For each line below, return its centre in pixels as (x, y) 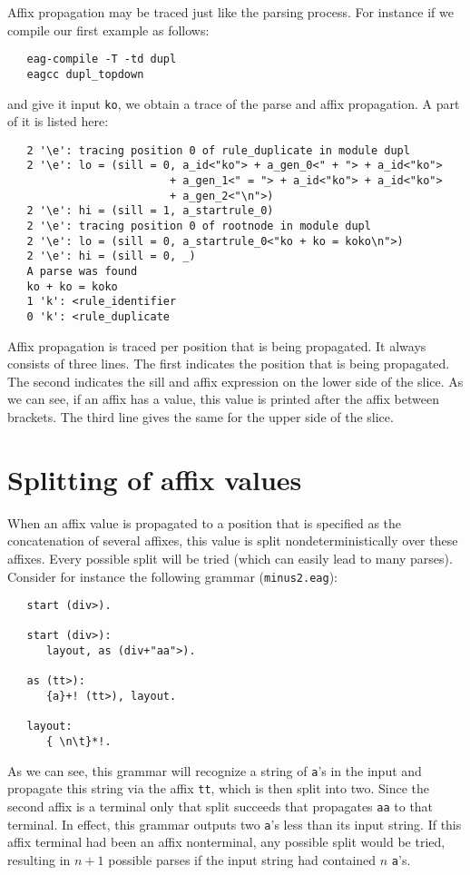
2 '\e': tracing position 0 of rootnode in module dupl (199, 226)
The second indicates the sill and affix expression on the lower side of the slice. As (235, 381)
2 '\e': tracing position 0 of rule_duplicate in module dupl (218, 150)
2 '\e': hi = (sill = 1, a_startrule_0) (150, 211)
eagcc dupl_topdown (85, 74)
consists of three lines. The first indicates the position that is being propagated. (229, 364)
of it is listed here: (58, 121)
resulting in (39, 859)
